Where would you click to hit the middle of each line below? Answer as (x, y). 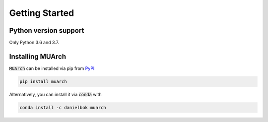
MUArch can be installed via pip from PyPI (52, 68)
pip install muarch (43, 81)
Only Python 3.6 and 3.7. (34, 43)
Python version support (47, 30)
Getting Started (42, 13)
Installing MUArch (38, 56)
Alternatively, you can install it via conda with (55, 94)
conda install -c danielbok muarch (63, 107)
